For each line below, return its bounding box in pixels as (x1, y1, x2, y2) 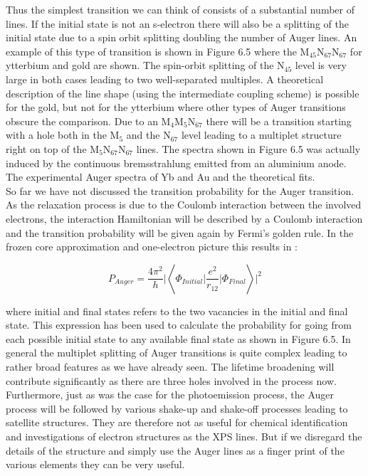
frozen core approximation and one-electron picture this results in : (6, 239, 298, 254)
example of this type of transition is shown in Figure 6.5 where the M (6, 43, 310, 58)
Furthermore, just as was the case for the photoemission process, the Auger (6, 387, 335, 402)
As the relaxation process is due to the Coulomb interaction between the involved (6, 197, 362, 212)
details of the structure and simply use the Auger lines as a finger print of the (6, 443, 345, 458)
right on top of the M (6, 141, 100, 156)
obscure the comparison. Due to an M (6, 113, 171, 128)
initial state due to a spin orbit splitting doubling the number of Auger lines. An (6, 30, 357, 45)
